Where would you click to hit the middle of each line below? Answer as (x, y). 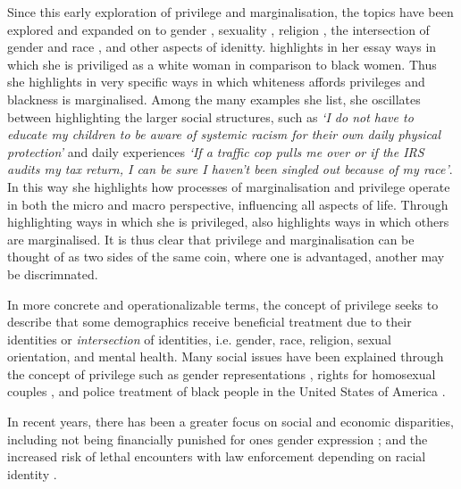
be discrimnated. (53, 274)
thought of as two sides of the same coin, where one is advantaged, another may (226, 257)
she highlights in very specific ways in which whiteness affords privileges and (216, 82)
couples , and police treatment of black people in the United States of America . (226, 391)
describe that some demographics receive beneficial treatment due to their (210, 322)
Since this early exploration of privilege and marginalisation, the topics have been (230, 12)
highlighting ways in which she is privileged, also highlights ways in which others (228, 222)
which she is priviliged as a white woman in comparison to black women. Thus (222, 64)
